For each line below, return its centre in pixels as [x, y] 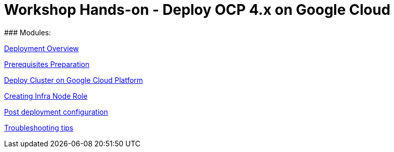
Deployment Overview [42, 48]
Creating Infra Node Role [46, 96]
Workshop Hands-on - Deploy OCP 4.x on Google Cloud [197, 10]
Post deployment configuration [56, 112]
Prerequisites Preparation [47, 64]
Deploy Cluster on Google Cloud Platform [74, 80]
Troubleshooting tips [39, 127]
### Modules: [28, 32]
